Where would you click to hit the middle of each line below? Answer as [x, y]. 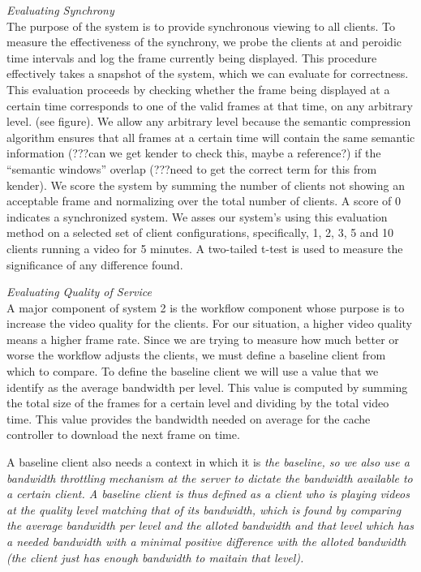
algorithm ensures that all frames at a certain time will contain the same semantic [211, 137]
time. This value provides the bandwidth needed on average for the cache [189, 418]
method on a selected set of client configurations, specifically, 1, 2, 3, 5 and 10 [200, 232]
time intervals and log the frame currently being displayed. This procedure [192, 57]
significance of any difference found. [95, 264]
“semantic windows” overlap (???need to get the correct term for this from [192, 168]
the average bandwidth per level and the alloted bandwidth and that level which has [210, 525]
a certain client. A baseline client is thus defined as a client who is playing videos [208, 494]
